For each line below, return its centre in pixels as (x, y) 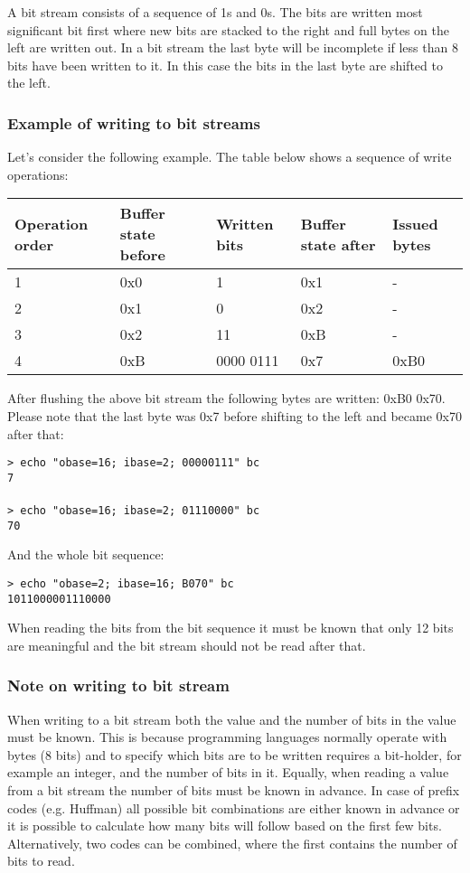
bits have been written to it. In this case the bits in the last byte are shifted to (225, 65)
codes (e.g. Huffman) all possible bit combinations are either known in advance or (234, 807)
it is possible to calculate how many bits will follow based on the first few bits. (225, 826)
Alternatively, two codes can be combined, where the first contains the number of (232, 843)
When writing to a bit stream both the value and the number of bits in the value (232, 719)
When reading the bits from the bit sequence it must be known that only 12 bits (230, 628)
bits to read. (41, 861)
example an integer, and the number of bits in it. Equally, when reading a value (228, 772)
